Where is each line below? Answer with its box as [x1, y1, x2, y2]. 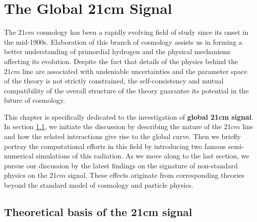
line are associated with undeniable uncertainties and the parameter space [22, 66, 248, 76]
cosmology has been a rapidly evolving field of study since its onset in [36, 27, 249, 37]
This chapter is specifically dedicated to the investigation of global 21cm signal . [4, 111, 254, 122]
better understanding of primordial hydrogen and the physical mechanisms [4, 46, 231, 57]
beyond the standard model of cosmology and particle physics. [4, 180, 193, 190]
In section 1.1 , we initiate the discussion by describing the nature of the [4, 121, 222, 132]
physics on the [4, 170, 48, 180]
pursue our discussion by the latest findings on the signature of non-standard [4, 160, 238, 170]
